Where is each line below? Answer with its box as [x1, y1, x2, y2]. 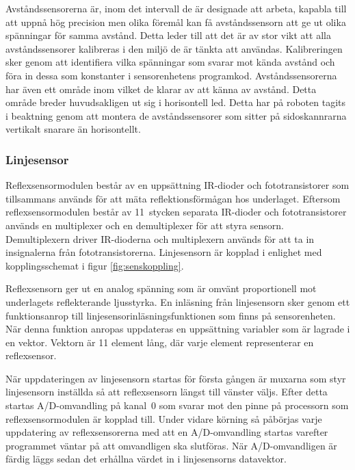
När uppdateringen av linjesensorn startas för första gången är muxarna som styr [5, 371, 346, 385]
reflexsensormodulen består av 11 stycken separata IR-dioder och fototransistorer [5, 205, 347, 219]
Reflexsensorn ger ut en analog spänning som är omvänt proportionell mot [5, 281, 317, 296]
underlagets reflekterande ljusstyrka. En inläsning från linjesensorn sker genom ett [5, 294, 350, 309]
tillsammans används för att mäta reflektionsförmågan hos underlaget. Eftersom [5, 191, 341, 205]
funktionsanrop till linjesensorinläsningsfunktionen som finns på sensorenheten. [5, 308, 336, 322]
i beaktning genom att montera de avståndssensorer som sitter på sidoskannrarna [5, 108, 347, 122]
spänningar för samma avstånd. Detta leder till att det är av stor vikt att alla [5, 28, 331, 42]
